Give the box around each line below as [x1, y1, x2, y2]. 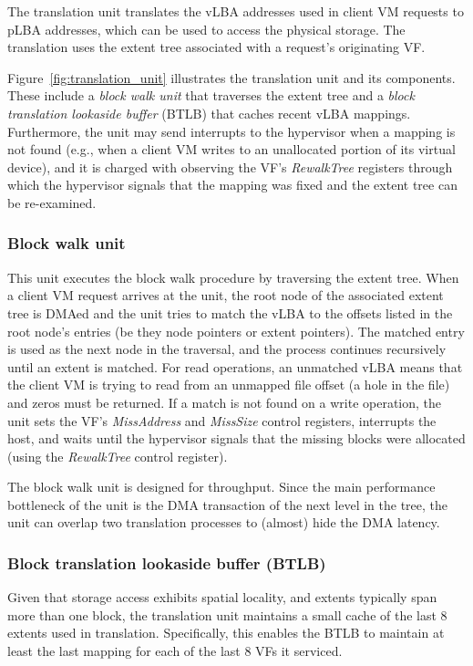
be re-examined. [7, 193, 97, 212]
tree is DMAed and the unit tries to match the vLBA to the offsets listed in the [7, 303, 453, 322]
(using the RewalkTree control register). [7, 446, 228, 465]
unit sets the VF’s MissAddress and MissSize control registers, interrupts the [7, 411, 437, 430]
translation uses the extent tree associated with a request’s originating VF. [7, 37, 426, 57]
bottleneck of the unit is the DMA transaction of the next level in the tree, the [7, 494, 448, 514]
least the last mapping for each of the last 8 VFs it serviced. [7, 641, 343, 661]
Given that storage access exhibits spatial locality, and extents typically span [7, 588, 437, 607]
